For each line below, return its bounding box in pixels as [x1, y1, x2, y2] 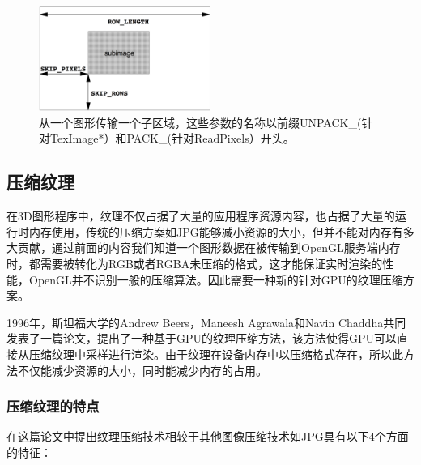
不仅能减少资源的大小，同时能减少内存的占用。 [17, 361, 267, 378]
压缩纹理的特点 [6, 396, 100, 416]
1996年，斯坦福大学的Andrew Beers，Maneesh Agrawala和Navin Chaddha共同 [6, 314, 406, 331]
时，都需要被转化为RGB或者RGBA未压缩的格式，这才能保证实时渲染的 [6, 254, 383, 271]
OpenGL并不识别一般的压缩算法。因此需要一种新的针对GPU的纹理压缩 [28, 271, 403, 288]
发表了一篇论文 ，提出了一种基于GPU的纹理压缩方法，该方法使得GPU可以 [6, 330, 398, 347]
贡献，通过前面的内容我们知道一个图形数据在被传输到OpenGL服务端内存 [17, 239, 401, 256]
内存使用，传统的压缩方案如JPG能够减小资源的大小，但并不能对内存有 [28, 223, 403, 240]
